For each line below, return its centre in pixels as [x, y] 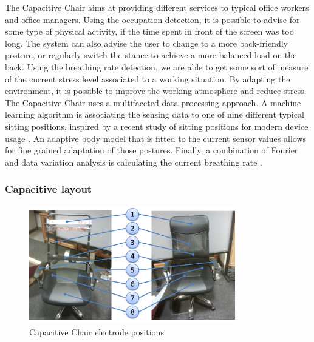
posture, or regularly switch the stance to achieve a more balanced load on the [151, 55]
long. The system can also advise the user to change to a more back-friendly [146, 43]
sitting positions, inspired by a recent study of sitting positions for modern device [157, 126]
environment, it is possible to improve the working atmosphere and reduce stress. [156, 91]
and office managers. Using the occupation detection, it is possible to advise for [152, 19]
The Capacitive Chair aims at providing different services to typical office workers [157, 7]
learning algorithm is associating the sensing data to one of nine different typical [155, 114]
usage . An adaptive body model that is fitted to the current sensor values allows [156, 138]
